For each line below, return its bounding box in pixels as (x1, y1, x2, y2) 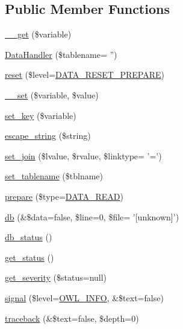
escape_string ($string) (5, 129, 91, 142)
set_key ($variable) (5, 109, 76, 121)
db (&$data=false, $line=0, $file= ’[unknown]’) (5, 210, 179, 223)
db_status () (5, 231, 52, 243)
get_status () (5, 251, 54, 263)
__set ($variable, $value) (5, 88, 99, 101)
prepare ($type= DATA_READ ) (5, 190, 123, 202)
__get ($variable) (5, 28, 72, 40)
